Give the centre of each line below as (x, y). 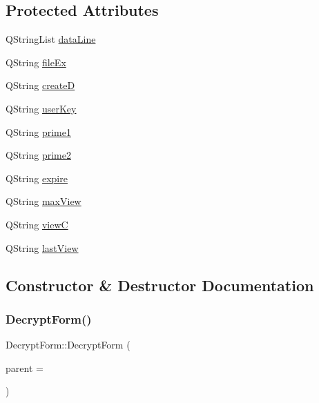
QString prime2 (38, 155)
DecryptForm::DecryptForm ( (68, 345)
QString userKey (41, 108)
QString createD (40, 85)
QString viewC (37, 224)
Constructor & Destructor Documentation (160, 285)
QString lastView (42, 247)
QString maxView (43, 201)
